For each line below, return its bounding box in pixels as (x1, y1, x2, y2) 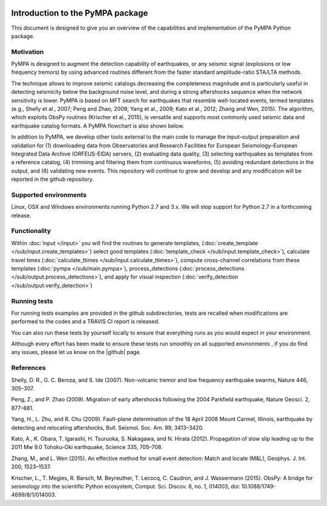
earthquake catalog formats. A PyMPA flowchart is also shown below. (11, 122, 185, 130)
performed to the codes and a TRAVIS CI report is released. (11, 318, 160, 325)
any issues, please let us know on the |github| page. (11, 349, 142, 356)
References (11, 364, 46, 372)
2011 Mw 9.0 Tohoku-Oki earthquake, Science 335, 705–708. (11, 444, 163, 451)
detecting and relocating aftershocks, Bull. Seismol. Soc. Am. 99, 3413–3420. (11, 424, 204, 431)
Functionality (11, 227, 51, 235)
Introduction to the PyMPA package (11, 8, 148, 18)
